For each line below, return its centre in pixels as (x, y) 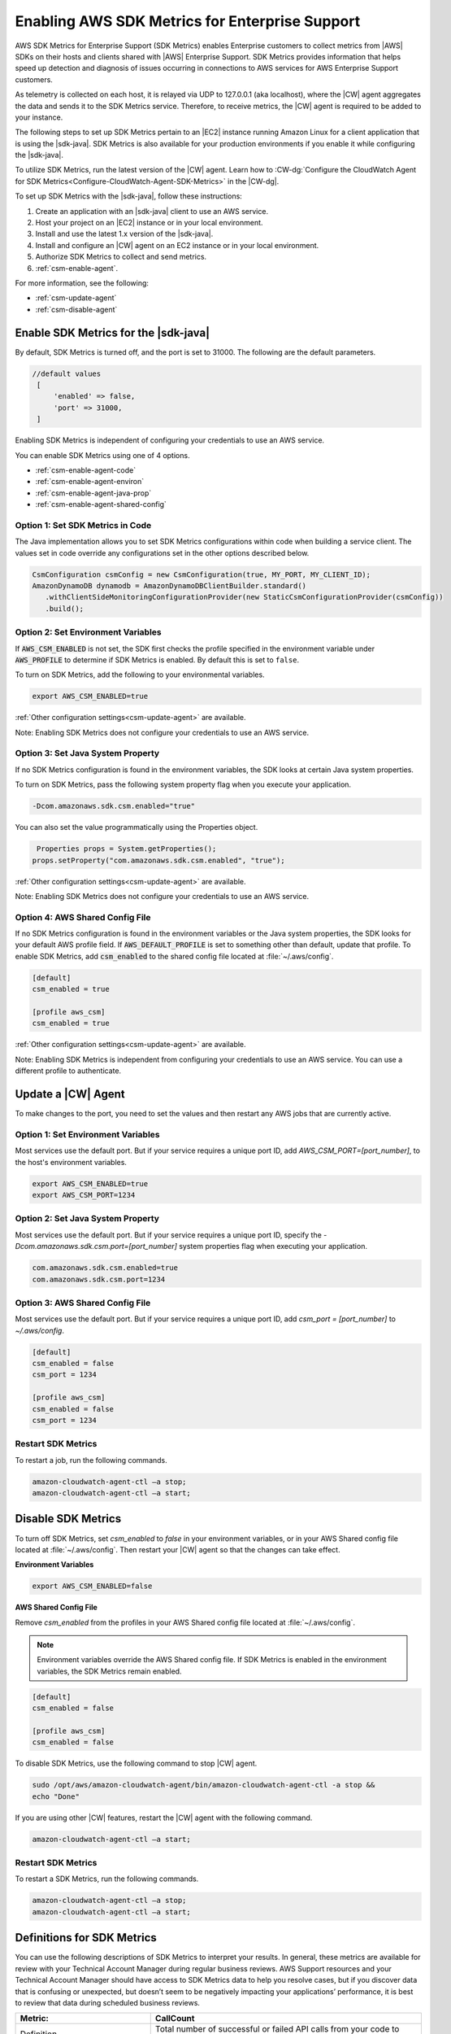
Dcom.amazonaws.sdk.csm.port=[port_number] (96, 1246)
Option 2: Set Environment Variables (88, 632)
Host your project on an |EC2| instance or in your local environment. (149, 223)
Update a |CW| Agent (70, 1094)
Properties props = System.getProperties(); (127, 849)
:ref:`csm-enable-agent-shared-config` (101, 504)
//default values (67, 373)
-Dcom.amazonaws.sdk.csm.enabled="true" (113, 806)
